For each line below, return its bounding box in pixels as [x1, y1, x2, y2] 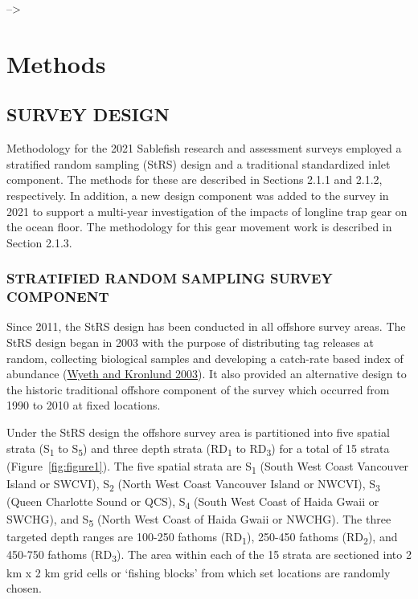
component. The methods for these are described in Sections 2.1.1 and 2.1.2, [6, 171, 383, 188]
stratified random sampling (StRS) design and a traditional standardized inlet [6, 155, 391, 172]
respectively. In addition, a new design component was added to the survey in [6, 186, 389, 203]
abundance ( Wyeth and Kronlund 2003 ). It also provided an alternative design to [6, 365, 407, 382]
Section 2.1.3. [6, 234, 72, 251]
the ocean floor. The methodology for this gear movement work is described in [6, 218, 392, 235]
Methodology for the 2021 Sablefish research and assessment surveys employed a [6, 140, 402, 157]
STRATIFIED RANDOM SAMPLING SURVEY [6, 268, 333, 288]
